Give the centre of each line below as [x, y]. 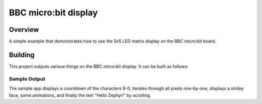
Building [22, 55]
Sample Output [27, 78]
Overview [24, 30]
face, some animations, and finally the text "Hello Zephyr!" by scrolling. [80, 95]
